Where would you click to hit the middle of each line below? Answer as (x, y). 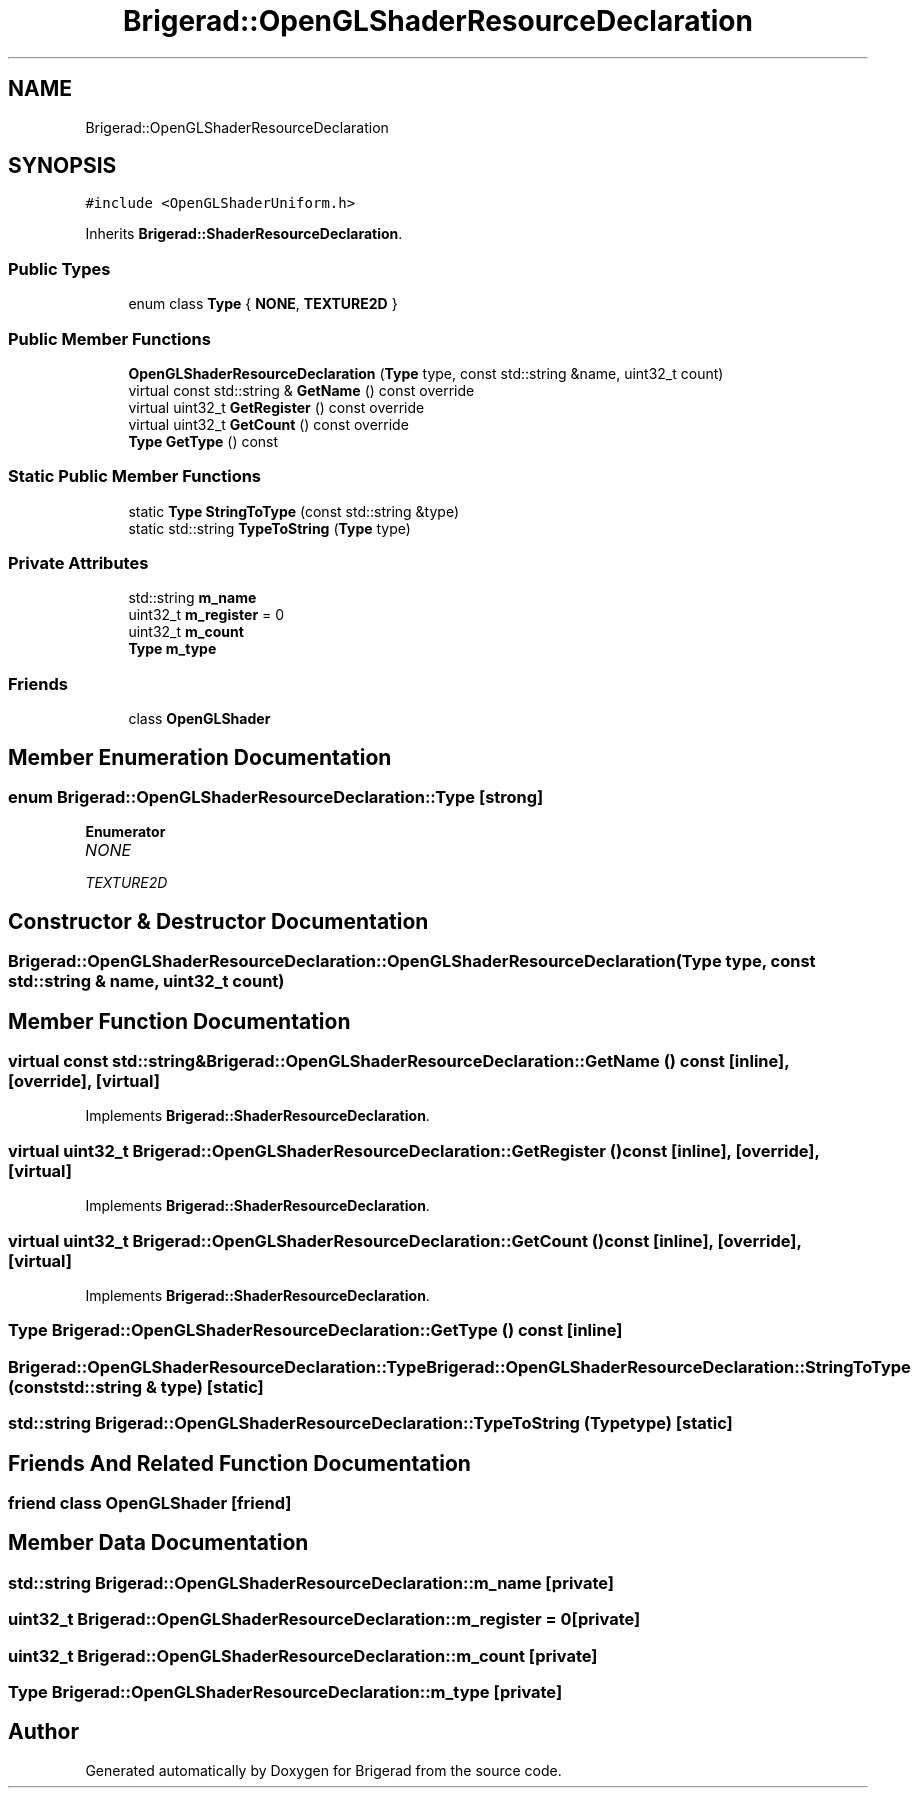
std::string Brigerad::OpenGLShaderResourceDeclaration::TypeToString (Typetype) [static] (370, 1423)
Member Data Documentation (158, 1543)
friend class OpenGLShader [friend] (150, 1502)
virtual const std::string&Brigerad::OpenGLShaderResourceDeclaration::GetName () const (366, 1061)
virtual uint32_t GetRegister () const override (276, 407)
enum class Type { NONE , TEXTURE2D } (263, 304)
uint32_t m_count (186, 632)
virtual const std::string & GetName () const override (301, 390)
